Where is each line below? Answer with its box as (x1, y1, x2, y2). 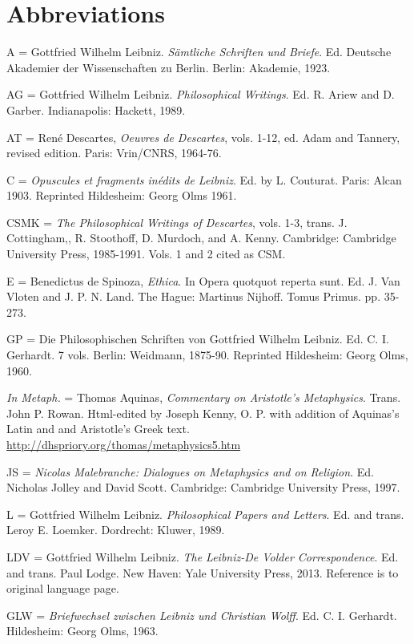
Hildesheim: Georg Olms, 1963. (6, 622, 159, 639)
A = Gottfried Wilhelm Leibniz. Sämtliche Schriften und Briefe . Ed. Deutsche (6, 43, 392, 60)
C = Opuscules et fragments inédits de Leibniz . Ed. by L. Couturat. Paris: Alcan (6, 171, 402, 188)
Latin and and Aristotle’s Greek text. (6, 420, 190, 437)
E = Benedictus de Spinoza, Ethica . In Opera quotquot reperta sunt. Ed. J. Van (6, 272, 400, 289)
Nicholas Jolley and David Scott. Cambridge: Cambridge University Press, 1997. (6, 479, 400, 496)
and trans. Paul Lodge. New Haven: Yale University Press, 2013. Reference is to (6, 564, 399, 581)
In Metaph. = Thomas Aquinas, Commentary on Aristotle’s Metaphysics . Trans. (6, 389, 401, 406)
